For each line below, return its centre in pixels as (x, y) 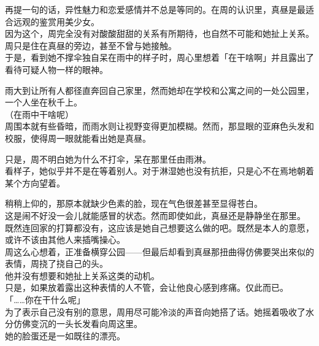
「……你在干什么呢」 (45, 300)
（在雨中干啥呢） (39, 114)
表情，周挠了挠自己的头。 (56, 263)
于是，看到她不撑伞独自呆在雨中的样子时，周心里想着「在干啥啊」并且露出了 (159, 57)
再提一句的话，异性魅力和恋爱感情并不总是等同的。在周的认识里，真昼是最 (155, 9)
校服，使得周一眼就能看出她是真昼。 (78, 138)
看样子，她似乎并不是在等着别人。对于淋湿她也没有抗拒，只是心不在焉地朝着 (159, 171)
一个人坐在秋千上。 (44, 102)
